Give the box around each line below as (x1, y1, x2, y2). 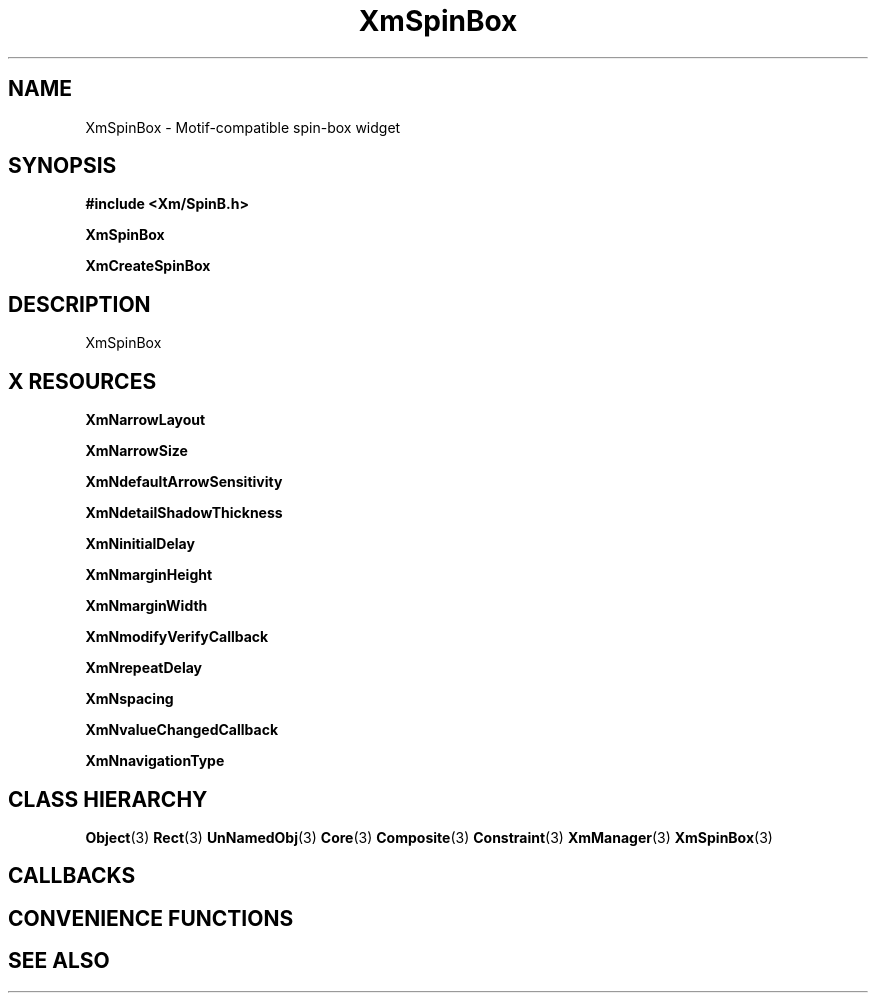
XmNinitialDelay (85, 535, 195, 553)
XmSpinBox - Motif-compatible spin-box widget (85, 118, 401, 136)
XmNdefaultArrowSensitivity (85, 473, 283, 491)
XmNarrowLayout (85, 411, 206, 429)
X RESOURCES (8, 368, 157, 394)
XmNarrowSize (85, 442, 188, 460)
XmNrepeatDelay (85, 659, 203, 677)
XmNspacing (85, 690, 174, 708)
